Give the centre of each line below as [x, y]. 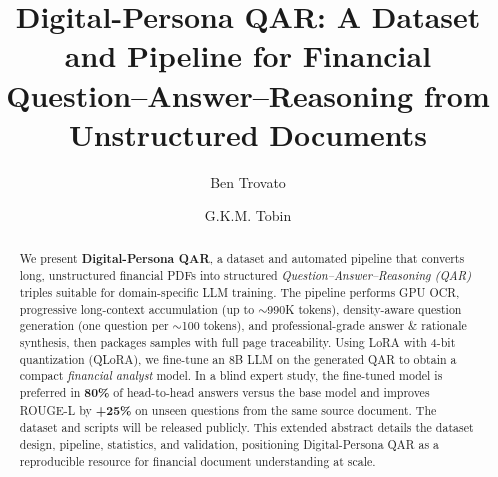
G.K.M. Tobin [248, 215]
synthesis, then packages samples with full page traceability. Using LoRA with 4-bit [237, 341]
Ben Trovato [248, 181]
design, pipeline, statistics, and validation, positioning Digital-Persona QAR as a [229, 443]
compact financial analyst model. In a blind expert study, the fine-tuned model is [231, 375]
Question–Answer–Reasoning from [248, 94]
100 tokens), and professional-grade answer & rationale [324, 325]
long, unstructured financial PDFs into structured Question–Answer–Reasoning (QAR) [245, 275]
